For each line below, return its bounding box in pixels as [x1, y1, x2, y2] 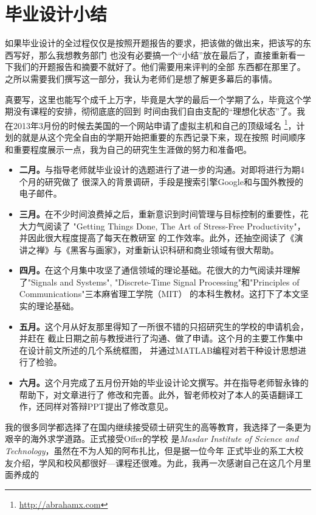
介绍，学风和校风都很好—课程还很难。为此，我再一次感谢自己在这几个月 [13, 456, 303, 469]
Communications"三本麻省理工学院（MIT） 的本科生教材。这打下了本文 [19, 287, 301, 300]
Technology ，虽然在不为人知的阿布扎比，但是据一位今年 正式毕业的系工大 [5, 444, 295, 457]
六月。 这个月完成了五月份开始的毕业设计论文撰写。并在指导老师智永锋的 [19, 376, 309, 389]
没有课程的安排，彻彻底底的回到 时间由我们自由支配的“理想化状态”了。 [13, 105, 297, 117]
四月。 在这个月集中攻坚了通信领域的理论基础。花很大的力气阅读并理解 [19, 264, 300, 276]
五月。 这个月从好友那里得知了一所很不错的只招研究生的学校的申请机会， [19, 320, 309, 332]
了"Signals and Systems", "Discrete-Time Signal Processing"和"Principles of [19, 275, 300, 288]
